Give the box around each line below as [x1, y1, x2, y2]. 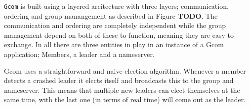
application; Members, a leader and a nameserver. [4, 49, 155, 59]
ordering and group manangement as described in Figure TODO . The [4, 10, 218, 21]
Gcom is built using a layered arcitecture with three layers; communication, [4, 1, 229, 11]
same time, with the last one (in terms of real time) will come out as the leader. [4, 94, 246, 105]
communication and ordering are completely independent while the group [4, 20, 226, 30]
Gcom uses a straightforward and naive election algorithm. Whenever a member [4, 65, 246, 76]
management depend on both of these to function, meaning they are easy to [4, 29, 234, 40]
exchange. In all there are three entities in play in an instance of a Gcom [4, 39, 224, 50]
